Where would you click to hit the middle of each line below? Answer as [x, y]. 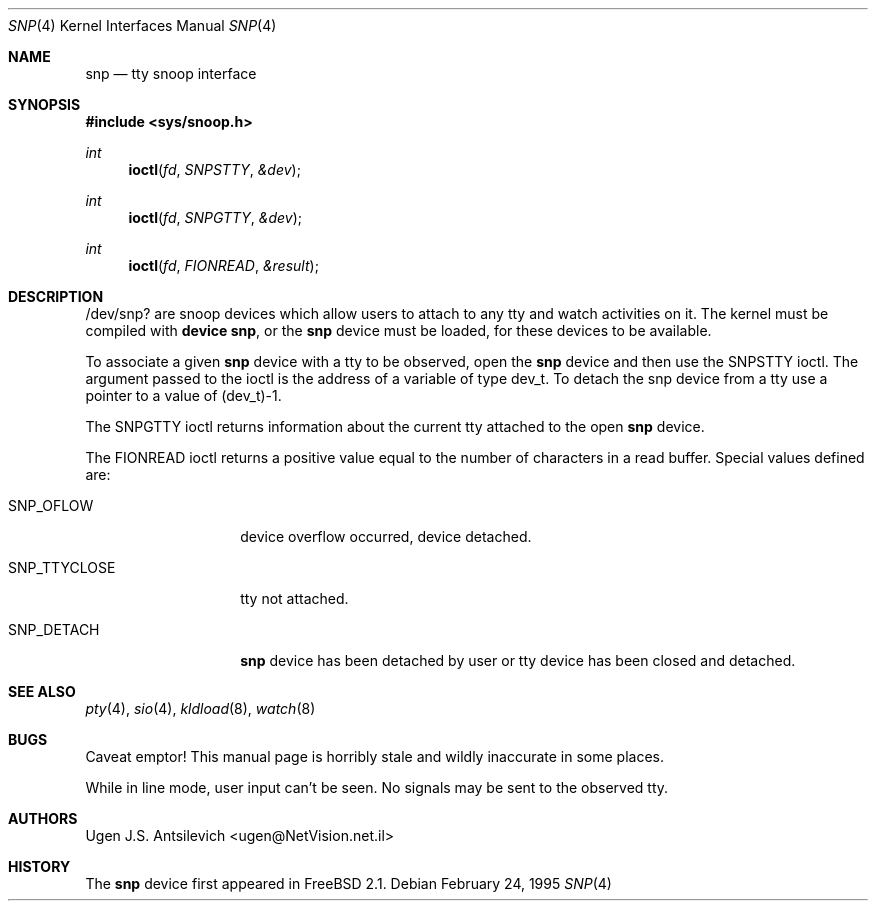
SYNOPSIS [44, 104]
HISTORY [39, 866]
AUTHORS [43, 818]
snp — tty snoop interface [171, 73]
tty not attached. [294, 598]
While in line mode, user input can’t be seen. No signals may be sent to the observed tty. [377, 787]
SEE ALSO [42, 691]
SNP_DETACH [54, 629]
